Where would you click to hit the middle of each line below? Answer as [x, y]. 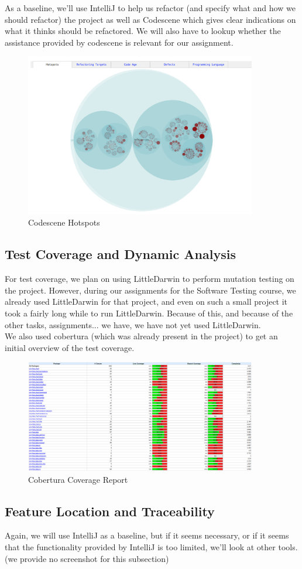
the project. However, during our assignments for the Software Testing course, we [150, 290]
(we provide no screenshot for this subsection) [87, 558]
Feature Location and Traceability [110, 511]
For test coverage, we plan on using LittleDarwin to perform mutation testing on [150, 279]
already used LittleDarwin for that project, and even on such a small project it [146, 301]
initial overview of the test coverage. [70, 347]
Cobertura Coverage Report [78, 479]
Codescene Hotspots [64, 222]
